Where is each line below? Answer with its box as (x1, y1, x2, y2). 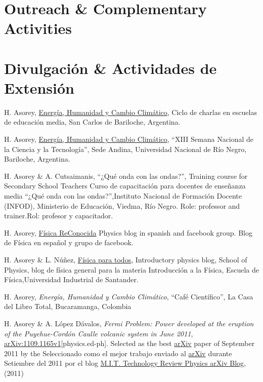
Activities (4, 18, 72, 39)
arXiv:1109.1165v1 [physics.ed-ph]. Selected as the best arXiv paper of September (4, 338, 255, 349)
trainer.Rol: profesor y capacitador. (4, 210, 113, 221)
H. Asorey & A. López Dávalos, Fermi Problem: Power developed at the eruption (4, 318, 254, 328)
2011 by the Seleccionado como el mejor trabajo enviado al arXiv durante (4, 348, 232, 358)
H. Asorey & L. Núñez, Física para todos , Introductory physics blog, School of (4, 254, 247, 264)
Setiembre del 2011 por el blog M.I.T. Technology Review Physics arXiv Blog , (4, 358, 246, 368)
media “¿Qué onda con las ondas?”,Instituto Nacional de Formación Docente (4, 190, 242, 201)
